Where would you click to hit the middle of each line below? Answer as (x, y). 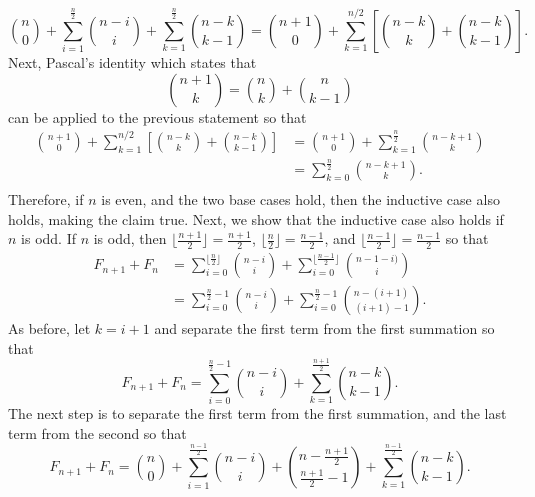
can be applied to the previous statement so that (157, 116)
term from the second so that (97, 432)
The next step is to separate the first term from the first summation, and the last (257, 412)
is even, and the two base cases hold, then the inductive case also (300, 199)
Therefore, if (46, 199)
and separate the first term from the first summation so (324, 328)
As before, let (49, 328)
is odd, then (130, 238)
